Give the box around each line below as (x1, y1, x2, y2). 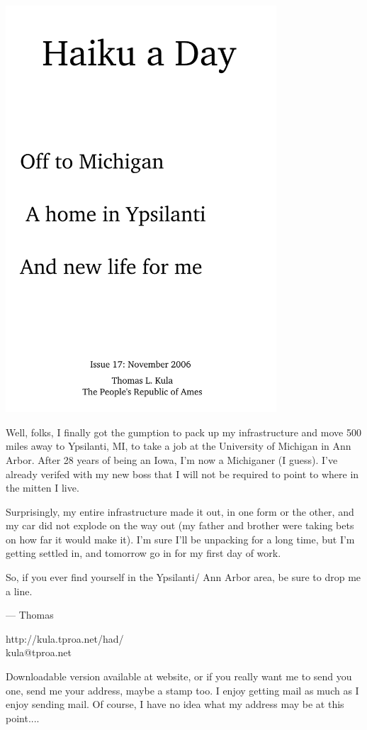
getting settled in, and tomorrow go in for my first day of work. (6, 546, 281, 560)
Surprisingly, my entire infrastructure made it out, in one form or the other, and (6, 504, 354, 519)
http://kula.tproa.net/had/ (6, 631, 124, 646)
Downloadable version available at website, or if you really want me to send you (6, 669, 352, 684)
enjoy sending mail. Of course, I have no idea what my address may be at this (6, 697, 344, 712)
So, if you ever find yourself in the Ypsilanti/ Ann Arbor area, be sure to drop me (6, 570, 361, 585)
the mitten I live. (6, 480, 79, 495)
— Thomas (6, 607, 54, 622)
